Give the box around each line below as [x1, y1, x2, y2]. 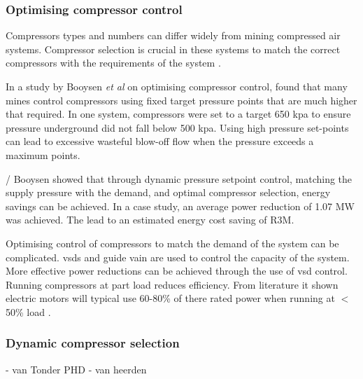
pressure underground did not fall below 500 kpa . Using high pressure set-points [6, 120, 349, 135]
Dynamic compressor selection [6, 334, 180, 352]
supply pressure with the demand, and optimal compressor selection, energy [6, 185, 331, 200]
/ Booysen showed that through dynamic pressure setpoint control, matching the [6, 171, 353, 186]
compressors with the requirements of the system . [6, 55, 221, 70]
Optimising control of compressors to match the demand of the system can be [6, 235, 339, 250]
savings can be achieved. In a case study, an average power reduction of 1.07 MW [6, 198, 355, 213]
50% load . [6, 304, 51, 319]
